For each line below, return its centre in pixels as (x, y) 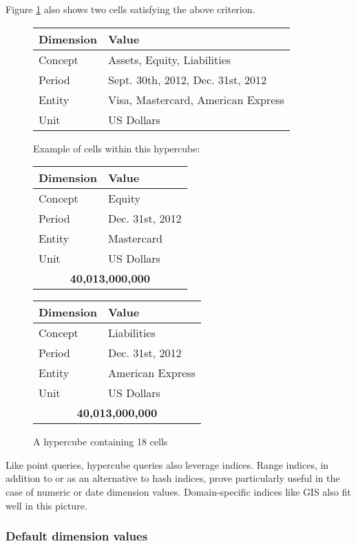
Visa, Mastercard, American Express (196, 99)
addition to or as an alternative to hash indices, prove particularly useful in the (173, 478)
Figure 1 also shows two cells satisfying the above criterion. (130, 9)
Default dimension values (77, 536)
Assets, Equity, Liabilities (170, 59)
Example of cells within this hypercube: (117, 148)
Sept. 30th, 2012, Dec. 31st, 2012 (188, 79)
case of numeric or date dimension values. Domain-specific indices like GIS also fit (178, 491)
